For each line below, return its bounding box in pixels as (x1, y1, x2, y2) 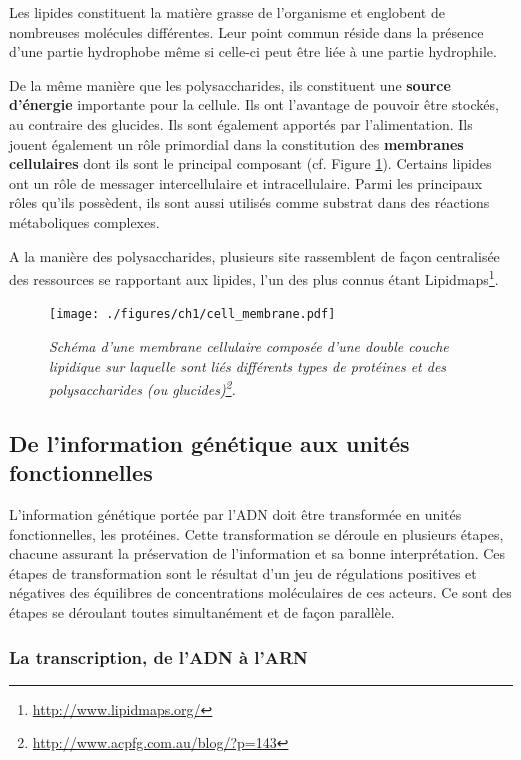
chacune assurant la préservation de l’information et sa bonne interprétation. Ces (9, 543, 506, 564)
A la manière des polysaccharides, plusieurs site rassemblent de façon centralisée (9, 245, 500, 266)
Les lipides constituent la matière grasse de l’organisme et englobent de (9, 2, 445, 22)
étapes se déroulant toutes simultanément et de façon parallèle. (9, 602, 395, 623)
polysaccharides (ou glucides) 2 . (49, 376, 236, 399)
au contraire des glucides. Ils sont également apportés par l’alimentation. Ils (9, 113, 473, 134)
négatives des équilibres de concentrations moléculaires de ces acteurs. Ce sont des (9, 582, 512, 603)
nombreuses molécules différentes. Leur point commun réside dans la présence (9, 21, 484, 42)
